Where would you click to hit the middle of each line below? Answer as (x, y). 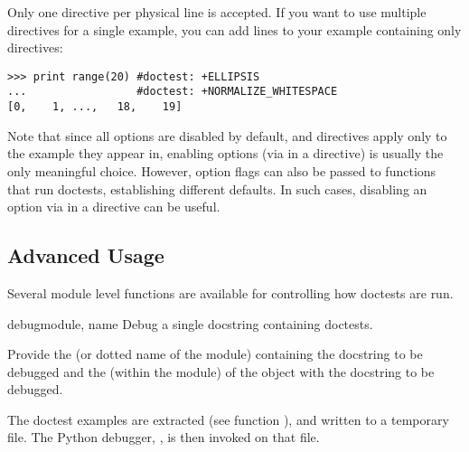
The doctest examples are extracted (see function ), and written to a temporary (228, 419)
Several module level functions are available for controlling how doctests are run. (230, 292)
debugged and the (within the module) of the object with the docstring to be (221, 371)
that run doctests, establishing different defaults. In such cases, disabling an (217, 188)
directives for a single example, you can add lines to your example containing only (234, 29)
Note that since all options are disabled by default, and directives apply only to (227, 135)
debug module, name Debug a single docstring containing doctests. (190, 323)
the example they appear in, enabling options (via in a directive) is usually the (225, 153)
